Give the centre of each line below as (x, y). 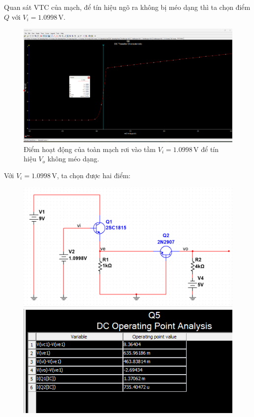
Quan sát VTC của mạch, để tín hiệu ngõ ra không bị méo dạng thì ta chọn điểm (127, 7)
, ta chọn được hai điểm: (94, 175)
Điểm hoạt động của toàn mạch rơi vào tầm (90, 149)
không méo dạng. (73, 159)
